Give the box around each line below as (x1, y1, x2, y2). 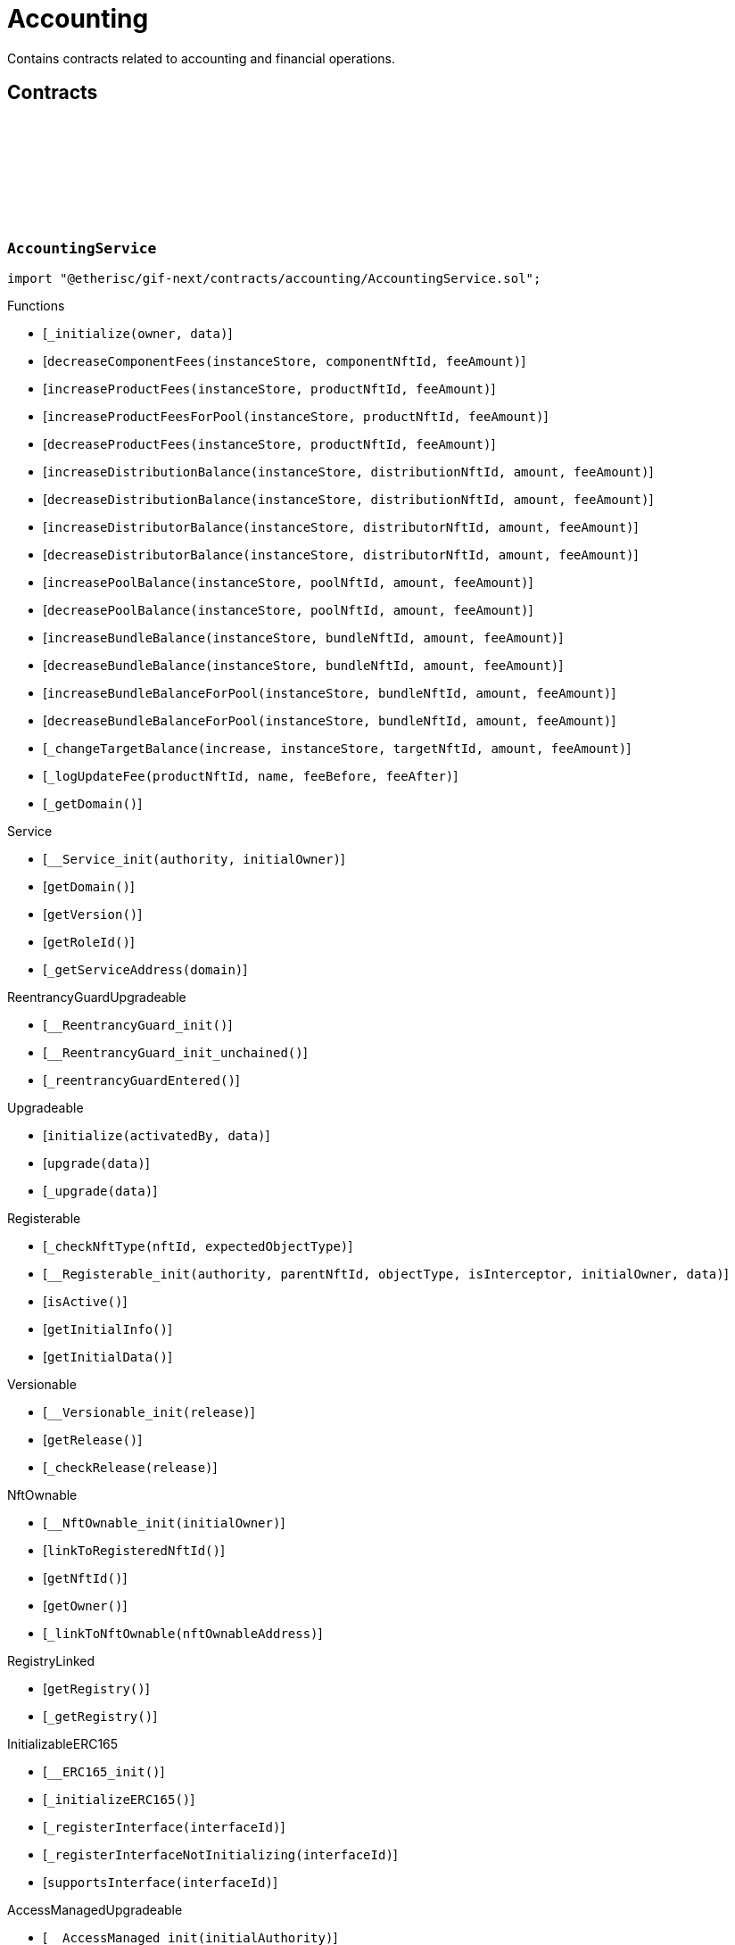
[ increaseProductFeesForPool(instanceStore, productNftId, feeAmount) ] (43, 408, 549, 424)
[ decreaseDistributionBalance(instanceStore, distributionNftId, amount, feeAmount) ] (43, 491, 654, 507)
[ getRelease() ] (43, 1431, 143, 1447)
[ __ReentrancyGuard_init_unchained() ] (43, 1044, 308, 1060)
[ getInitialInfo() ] (43, 1320, 173, 1337)
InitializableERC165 (7, 1735, 119, 1751)
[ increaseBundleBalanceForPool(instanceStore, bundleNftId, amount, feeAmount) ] (43, 684, 616, 700)
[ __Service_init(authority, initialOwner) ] (43, 850, 345, 866)
